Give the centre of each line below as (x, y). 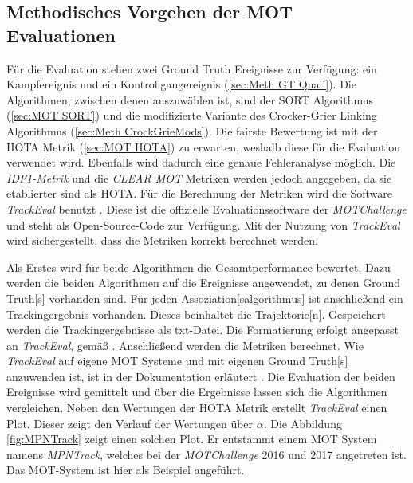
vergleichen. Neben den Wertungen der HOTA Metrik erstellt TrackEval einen (197, 408)
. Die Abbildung (303, 423)
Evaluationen (61, 35)
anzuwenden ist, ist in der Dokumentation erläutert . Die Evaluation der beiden (201, 376)
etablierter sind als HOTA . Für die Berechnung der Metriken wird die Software (199, 193)
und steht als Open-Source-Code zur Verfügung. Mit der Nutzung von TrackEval (203, 224)
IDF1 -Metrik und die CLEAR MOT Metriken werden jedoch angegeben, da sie (199, 177)
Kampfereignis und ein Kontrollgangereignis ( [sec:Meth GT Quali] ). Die (181, 84)
